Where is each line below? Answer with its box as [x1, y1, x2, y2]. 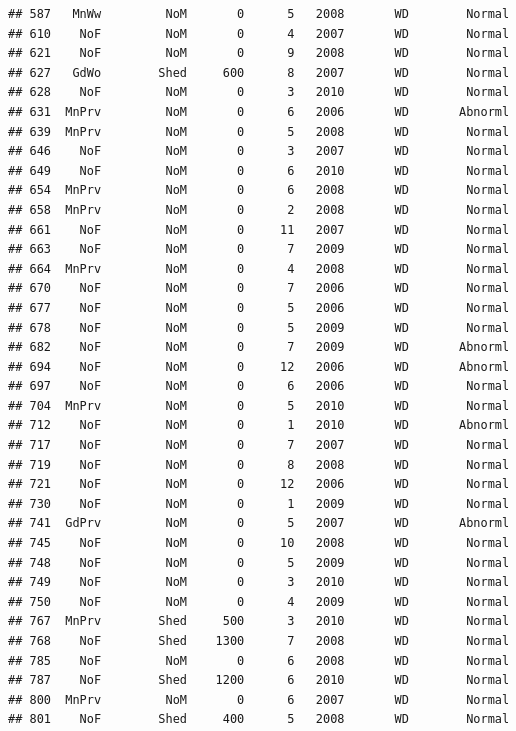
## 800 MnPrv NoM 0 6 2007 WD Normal [8, 692, 510, 707]
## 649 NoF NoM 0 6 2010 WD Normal [8, 163, 510, 178]
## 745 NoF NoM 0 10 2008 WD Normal [8, 536, 510, 551]
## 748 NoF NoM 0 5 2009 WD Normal [8, 555, 510, 570]
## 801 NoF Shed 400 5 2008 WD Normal [8, 712, 510, 727]
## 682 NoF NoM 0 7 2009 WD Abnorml [8, 340, 510, 355]
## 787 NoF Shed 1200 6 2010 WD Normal [8, 673, 510, 688]
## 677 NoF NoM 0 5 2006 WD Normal [8, 300, 510, 315]
